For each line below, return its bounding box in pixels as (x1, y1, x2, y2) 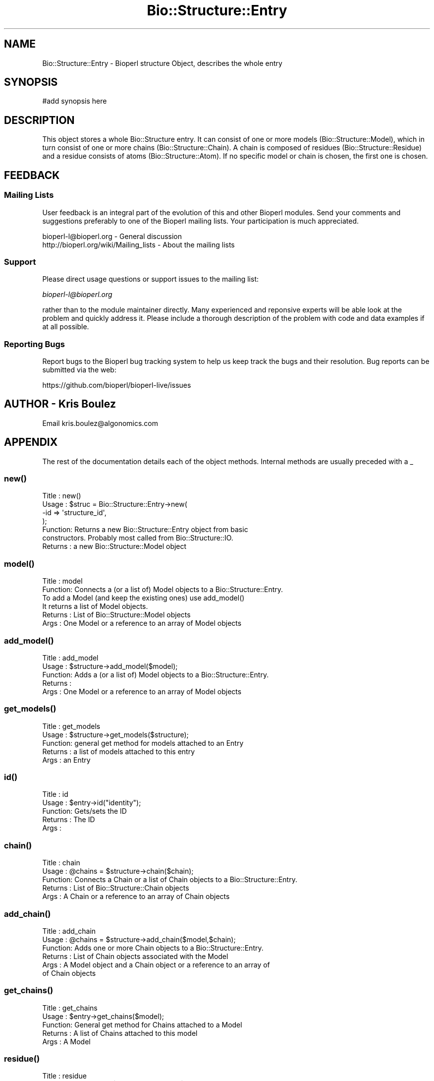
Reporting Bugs (4, 339, 65, 349)
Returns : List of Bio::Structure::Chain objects (42, 884, 189, 893)
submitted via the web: (42, 365, 116, 374)
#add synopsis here (42, 97, 107, 106)
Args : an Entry (42, 755, 91, 764)
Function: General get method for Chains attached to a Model (42, 1020, 242, 1029)
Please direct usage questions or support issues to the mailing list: (42, 275, 259, 284)
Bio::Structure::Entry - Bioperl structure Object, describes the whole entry (42, 59, 282, 67)
